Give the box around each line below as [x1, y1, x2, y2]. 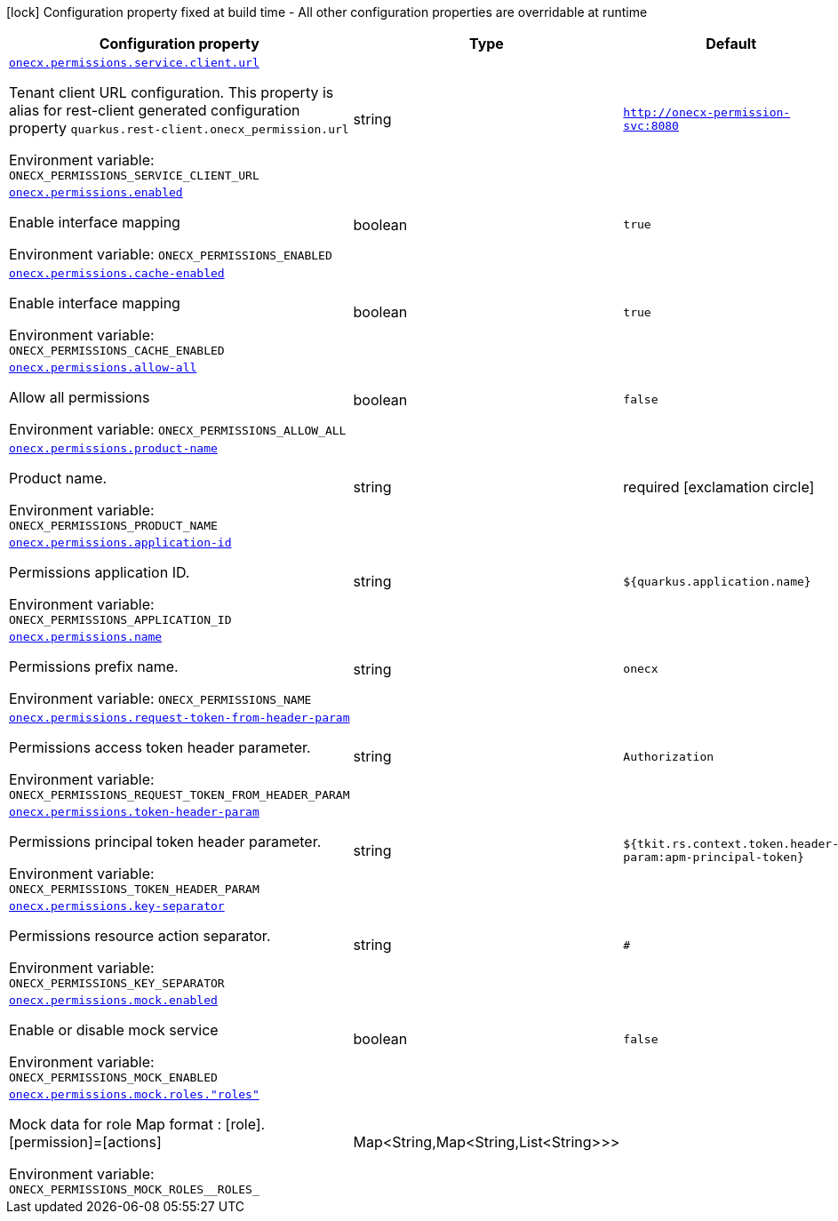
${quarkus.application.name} [623, 574, 811, 588]
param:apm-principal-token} [623, 850, 804, 864]
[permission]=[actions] [9, 1133, 162, 1151]
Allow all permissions [9, 388, 150, 406]
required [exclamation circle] [623, 478, 815, 496]
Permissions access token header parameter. [9, 738, 311, 756]
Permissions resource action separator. [9, 927, 271, 945]
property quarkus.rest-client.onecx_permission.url [9, 119, 349, 137]
